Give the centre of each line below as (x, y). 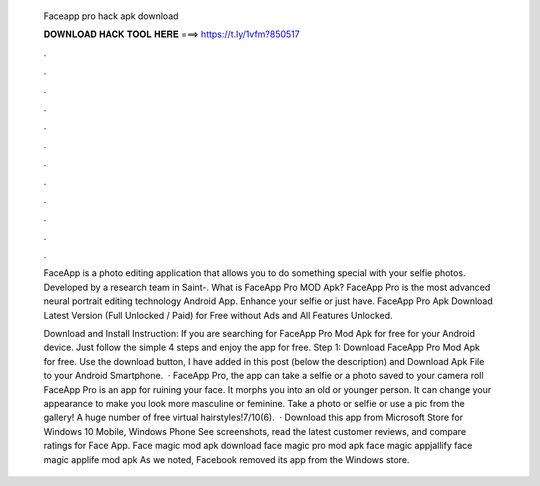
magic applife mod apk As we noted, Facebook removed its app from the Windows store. (226, 459)
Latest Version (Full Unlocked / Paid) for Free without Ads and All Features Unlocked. (218, 315)
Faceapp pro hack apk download (111, 16)
